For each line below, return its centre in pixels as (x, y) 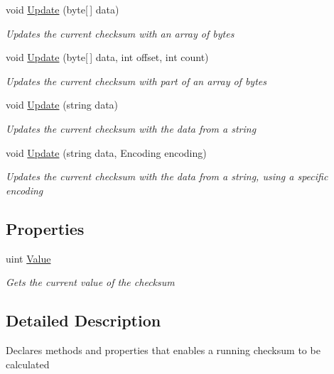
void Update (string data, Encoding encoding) (106, 152)
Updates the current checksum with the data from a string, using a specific (167, 176)
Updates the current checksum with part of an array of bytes (136, 81)
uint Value (28, 258)
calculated (28, 364)
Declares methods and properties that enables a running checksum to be (163, 350)
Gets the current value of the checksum (90, 282)
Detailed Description (83, 320)
